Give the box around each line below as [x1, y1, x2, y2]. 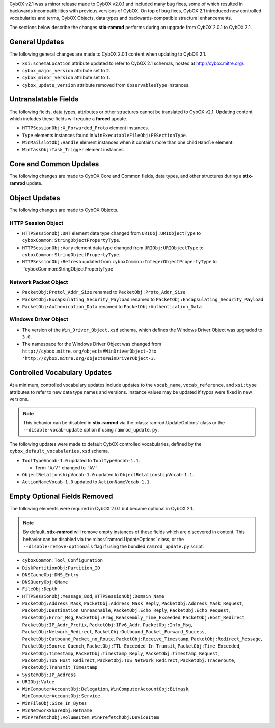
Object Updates [9, 194, 61, 202]
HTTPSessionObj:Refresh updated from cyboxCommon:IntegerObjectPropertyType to [22, 259, 217, 265]
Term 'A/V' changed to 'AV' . [35, 464, 99, 471]
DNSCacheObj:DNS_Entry [22, 572, 79, 578]
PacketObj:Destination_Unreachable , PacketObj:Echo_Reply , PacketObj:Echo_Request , [22, 607, 230, 613]
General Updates [9, 37, 64, 46]
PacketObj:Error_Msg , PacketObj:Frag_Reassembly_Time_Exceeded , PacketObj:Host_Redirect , [22, 614, 246, 621]
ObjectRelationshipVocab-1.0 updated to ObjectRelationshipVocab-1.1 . [22, 472, 194, 478]
